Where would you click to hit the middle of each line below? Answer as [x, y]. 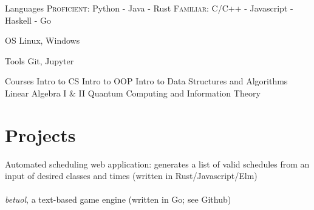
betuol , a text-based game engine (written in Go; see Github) [118, 199]
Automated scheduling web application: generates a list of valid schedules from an [157, 164]
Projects [40, 134]
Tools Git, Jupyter [39, 60]
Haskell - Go [28, 20]
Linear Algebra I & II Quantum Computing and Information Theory [133, 93]
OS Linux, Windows [43, 40]
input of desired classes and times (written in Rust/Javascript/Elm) [131, 176]
